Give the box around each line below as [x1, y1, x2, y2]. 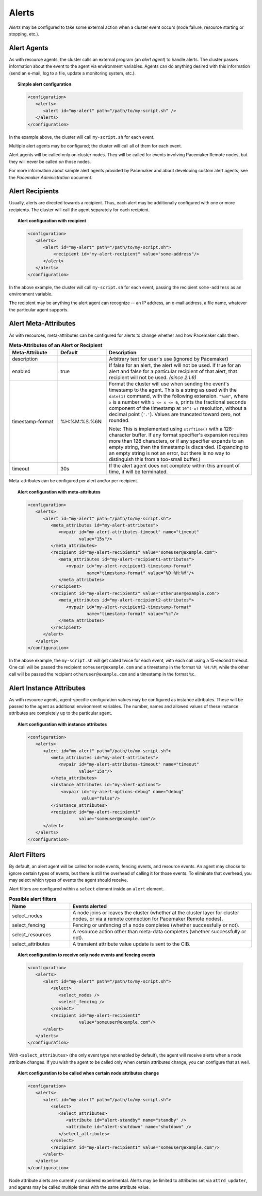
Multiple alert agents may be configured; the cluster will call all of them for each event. [9, 143, 182, 148]
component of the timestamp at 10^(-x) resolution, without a [109, 405, 247, 412]
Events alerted [72, 903, 107, 910]
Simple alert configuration [17, 81, 72, 87]
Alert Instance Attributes [9, 684, 86, 692]
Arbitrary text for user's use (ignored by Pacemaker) [109, 356, 229, 362]
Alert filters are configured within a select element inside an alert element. [9, 886, 164, 892]
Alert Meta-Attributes [9, 319, 76, 328]
